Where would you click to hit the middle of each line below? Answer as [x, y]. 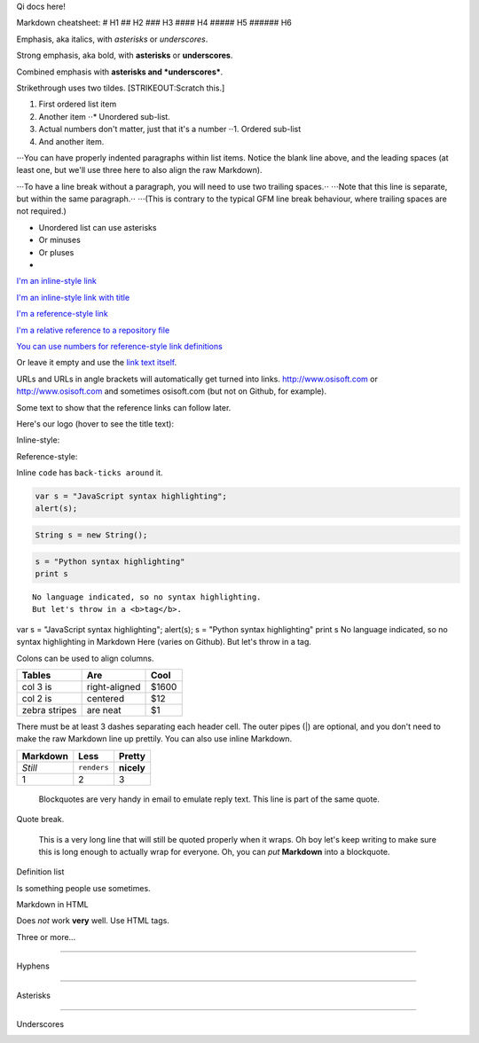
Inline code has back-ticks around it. [90, 473]
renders [94, 768]
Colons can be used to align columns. [85, 658]
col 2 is [37, 698]
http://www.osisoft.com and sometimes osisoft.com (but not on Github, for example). [172, 391]
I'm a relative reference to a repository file [93, 330]
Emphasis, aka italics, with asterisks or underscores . [112, 39]
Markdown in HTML [52, 905]
